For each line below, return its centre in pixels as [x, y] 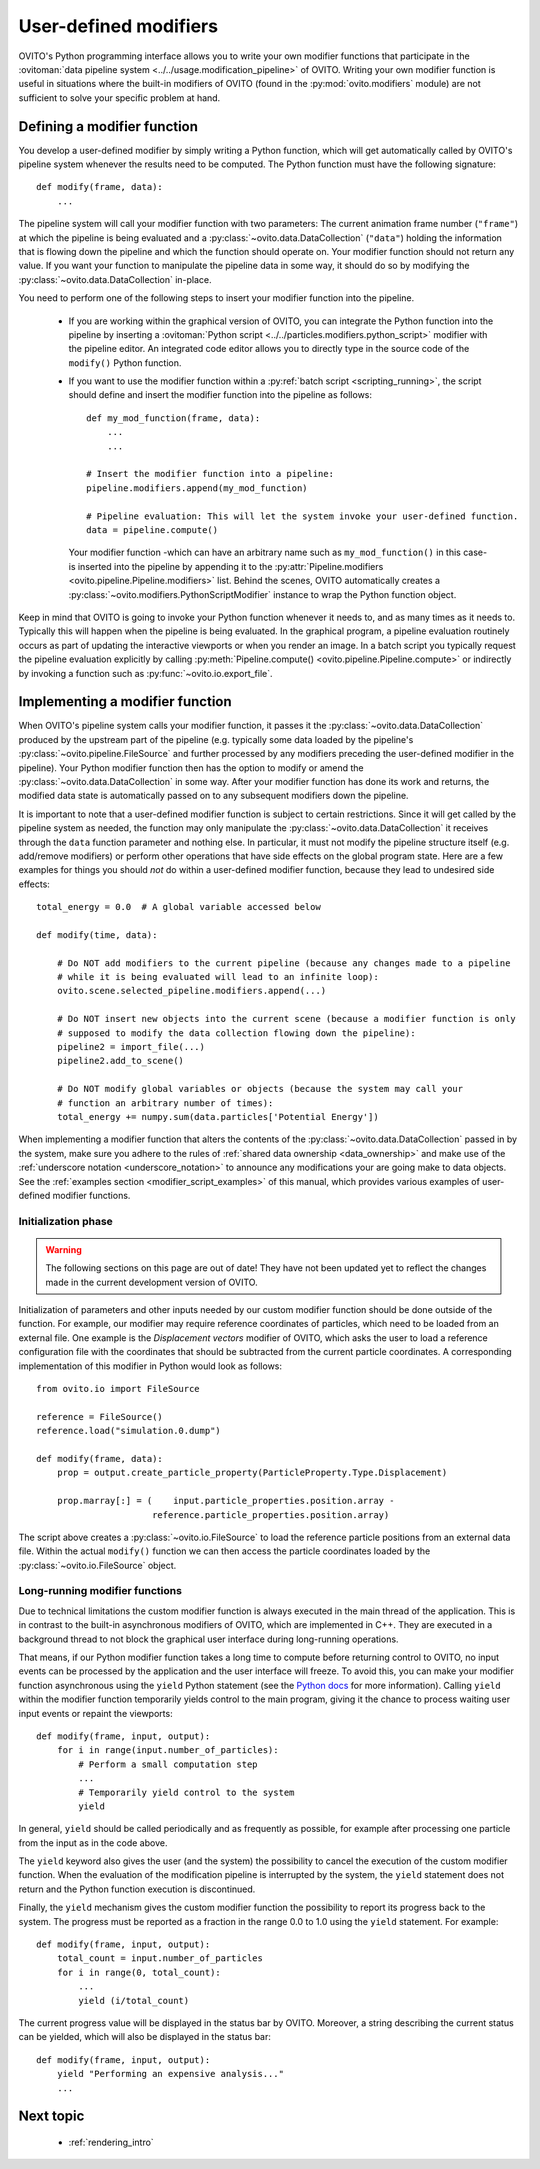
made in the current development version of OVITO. [152, 1282]
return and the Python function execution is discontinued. [137, 1889]
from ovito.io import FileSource [118, 1388]
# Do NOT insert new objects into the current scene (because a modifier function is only [286, 1019]
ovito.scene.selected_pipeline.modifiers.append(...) [191, 991]
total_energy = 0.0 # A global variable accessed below [179, 907]
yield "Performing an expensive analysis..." [170, 2074]
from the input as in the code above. [93, 1842]
